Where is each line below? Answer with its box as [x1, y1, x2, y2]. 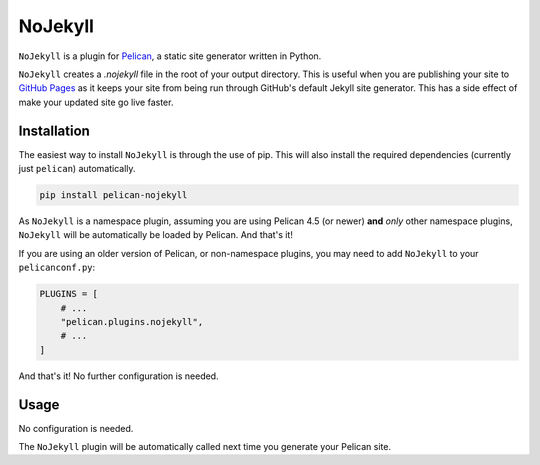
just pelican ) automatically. [18, 163, 136, 175]
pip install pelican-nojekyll [39, 190, 188, 200]
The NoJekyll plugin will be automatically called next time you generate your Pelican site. [18, 440, 392, 452]
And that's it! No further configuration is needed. [18, 370, 219, 382]
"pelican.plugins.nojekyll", [60, 316, 204, 327]
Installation [18, 122, 90, 139]
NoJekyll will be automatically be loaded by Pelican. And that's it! [18, 229, 294, 241]
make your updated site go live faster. [18, 96, 174, 108]
